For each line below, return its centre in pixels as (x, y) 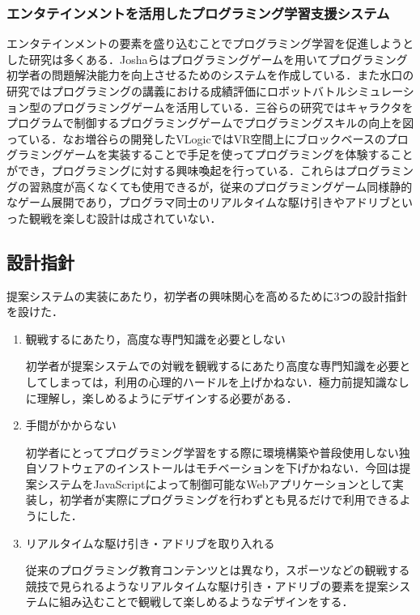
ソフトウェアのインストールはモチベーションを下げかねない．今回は (218, 468)
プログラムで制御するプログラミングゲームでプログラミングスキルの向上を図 (210, 123)
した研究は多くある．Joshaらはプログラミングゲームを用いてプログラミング (207, 59)
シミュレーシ (380, 91)
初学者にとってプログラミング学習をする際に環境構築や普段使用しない (212, 452)
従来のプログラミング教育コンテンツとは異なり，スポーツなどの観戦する (218, 570)
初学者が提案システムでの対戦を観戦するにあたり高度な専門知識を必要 (212, 366)
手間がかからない (71, 425)
